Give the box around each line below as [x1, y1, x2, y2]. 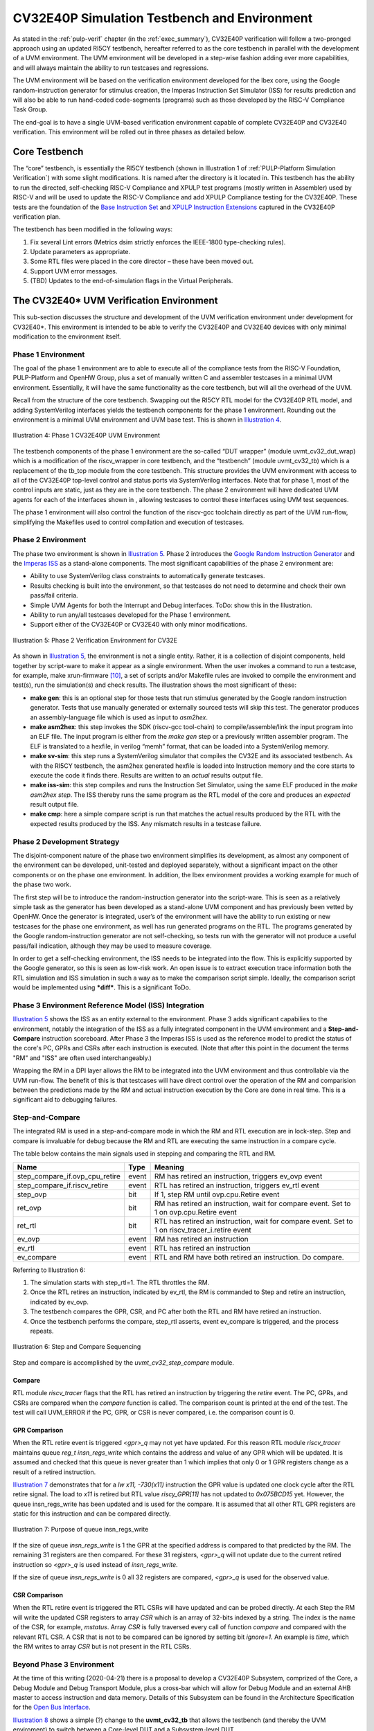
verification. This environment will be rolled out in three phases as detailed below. [12, 128, 246, 136]
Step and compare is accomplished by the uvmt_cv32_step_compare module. [12, 1358, 235, 1367]
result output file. [30, 800, 79, 809]
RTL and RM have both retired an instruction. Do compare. [154, 1252, 344, 1262]
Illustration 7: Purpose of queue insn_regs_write [12, 1525, 149, 1534]
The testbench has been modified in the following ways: [12, 225, 173, 233]
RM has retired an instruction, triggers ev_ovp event [154, 1171, 323, 1181]
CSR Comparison [12, 1591, 64, 1599]
